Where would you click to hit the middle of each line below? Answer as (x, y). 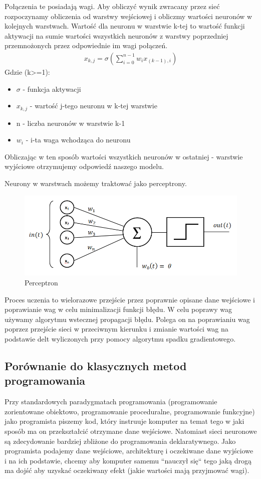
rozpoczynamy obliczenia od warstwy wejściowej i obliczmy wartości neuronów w (128, 16)
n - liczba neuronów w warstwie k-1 (71, 123)
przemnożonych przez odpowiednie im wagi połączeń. (86, 45)
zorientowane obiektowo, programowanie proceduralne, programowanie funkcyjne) (130, 411)
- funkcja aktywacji (52, 89)
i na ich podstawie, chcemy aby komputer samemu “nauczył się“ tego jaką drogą (128, 460)
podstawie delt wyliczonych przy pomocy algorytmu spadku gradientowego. (120, 339)
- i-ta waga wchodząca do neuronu (78, 140)
